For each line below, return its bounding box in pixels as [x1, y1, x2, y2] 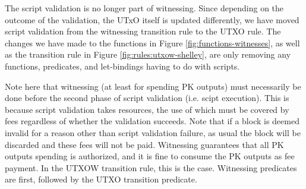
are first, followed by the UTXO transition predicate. [5, 173, 197, 185]
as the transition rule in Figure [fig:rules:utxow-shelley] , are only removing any [5, 48, 291, 61]
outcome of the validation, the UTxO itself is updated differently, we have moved [5, 13, 299, 26]
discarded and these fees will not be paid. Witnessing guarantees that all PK [5, 138, 284, 150]
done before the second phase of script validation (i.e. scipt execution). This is [5, 92, 289, 104]
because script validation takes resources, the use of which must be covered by [5, 103, 289, 115]
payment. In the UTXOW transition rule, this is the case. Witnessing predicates [5, 161, 297, 174]
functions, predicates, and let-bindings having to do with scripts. [5, 59, 240, 72]
